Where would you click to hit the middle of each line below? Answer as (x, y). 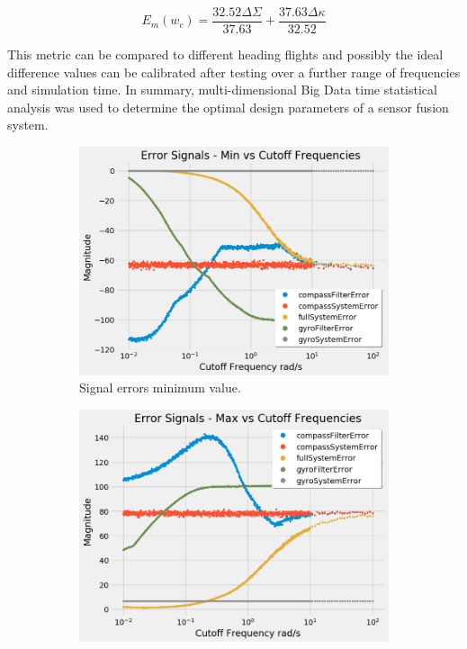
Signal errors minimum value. (160, 388)
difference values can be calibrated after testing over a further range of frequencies (234, 72)
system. (28, 125)
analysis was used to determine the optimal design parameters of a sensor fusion (228, 107)
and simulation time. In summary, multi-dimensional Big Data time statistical (222, 90)
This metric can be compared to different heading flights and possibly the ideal (225, 54)
